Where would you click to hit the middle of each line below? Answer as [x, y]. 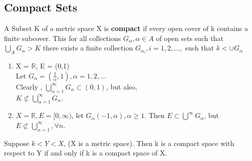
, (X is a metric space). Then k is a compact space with [149, 143]
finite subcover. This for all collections [63, 38]
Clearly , [29, 86]
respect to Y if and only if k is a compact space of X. [86, 153]
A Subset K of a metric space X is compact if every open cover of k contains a [126, 28]
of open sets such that [190, 38]
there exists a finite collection [88, 48]
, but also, [121, 86]
